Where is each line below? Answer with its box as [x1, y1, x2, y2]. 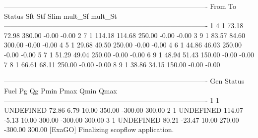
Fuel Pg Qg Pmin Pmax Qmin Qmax [4, 85, 117, 95]
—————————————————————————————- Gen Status [4, 76, 244, 86]
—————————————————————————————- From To [4, 1, 237, 11]
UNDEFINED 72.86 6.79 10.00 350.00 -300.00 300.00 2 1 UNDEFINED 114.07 [4, 104, 243, 115]
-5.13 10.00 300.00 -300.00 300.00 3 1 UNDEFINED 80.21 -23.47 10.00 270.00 [4, 114, 239, 125]
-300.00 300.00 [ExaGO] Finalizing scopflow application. [4, 124, 174, 135]
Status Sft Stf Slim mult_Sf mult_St [4, 10, 117, 21]
